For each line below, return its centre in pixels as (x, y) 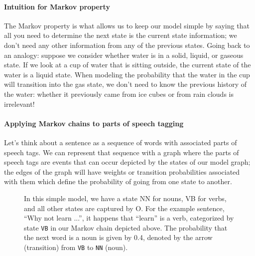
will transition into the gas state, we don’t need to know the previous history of (126, 84)
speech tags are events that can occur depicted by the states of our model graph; (127, 162)
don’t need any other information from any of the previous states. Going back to (127, 45)
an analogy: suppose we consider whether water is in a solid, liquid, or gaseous (124, 55)
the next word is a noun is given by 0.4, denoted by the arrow (118, 237)
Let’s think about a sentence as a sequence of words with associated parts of (121, 142)
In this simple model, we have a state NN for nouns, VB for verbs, (125, 198)
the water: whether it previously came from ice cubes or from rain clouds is (119, 94)
